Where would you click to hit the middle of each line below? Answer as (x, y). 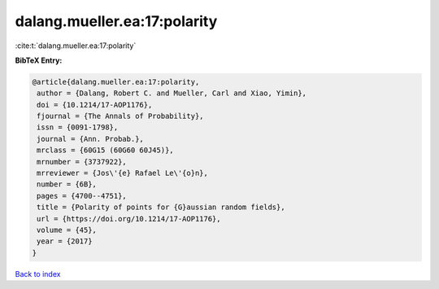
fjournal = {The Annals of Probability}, (120, 116)
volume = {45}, (67, 230)
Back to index (38, 274)
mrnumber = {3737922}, (82, 162)
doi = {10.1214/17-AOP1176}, (95, 105)
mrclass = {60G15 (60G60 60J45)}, (105, 150)
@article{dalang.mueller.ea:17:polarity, (116, 82)
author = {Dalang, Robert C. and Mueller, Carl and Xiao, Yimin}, (172, 93)
